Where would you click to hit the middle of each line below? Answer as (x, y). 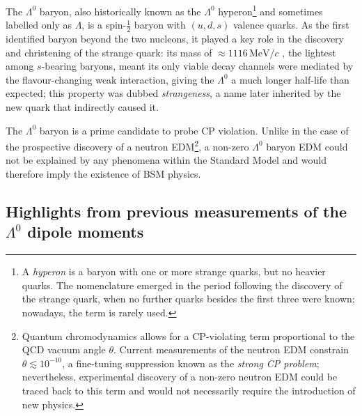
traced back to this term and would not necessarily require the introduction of (189, 391)
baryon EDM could (307, 146)
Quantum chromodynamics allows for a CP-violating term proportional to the (188, 336)
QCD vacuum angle (64, 349)
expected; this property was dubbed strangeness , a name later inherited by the (173, 93)
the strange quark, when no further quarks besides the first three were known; (188, 299)
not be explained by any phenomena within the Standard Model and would (166, 160)
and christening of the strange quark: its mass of (109, 52)
